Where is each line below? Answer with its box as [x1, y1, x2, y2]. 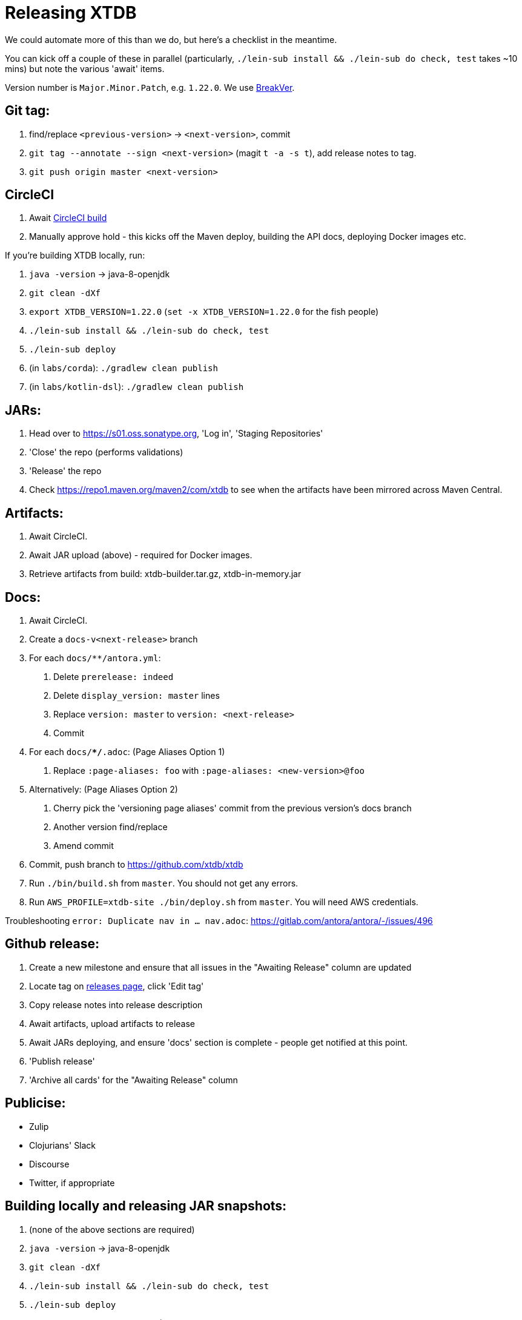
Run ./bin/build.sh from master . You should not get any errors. [29, 877, 299, 888]
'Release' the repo [29, 466, 102, 477]
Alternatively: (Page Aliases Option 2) [29, 784, 178, 794]
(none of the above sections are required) [29, 1224, 195, 1235]
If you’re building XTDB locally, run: [5, 250, 145, 261]
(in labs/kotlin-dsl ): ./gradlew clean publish [29, 381, 244, 392]
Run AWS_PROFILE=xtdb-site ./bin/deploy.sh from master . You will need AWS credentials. [29, 896, 418, 907]
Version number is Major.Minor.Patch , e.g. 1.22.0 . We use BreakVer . [5, 82, 295, 93]
